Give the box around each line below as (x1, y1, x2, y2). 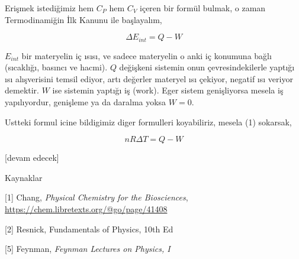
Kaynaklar (5, 171, 43, 183)
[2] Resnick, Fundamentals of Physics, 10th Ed (5, 222, 173, 235)
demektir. (5, 84, 39, 96)
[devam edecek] (5, 151, 59, 164)
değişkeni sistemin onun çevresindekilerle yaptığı (119, 61, 295, 73)
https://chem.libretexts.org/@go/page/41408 (5, 202, 168, 215)
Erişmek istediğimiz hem (5, 2, 94, 14)
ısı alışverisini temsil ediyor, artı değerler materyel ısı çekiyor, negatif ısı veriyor (5, 72, 293, 85)
